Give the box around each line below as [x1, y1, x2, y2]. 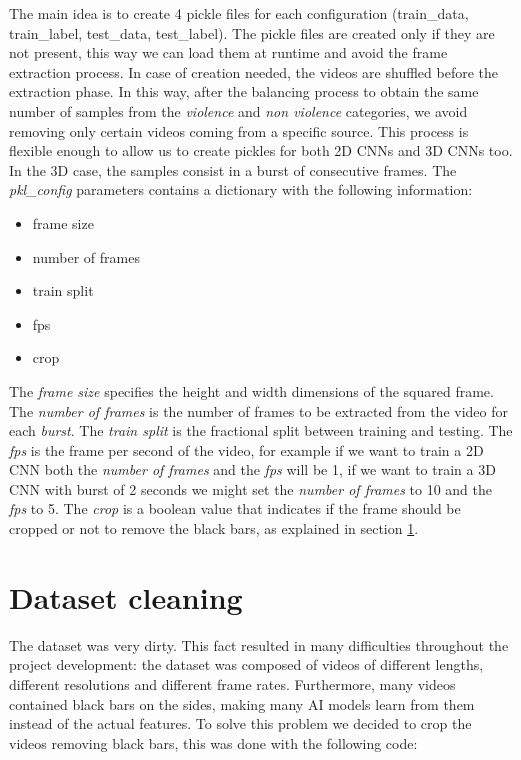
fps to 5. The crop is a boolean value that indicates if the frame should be [9, 498, 461, 519]
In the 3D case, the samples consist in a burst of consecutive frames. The [9, 159, 457, 180]
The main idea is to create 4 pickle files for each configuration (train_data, [9, 3, 469, 23]
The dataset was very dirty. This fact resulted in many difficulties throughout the [9, 634, 509, 655]
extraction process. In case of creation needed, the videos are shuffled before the [9, 61, 498, 82]
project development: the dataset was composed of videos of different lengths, [9, 654, 484, 675]
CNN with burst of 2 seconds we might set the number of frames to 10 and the [9, 478, 493, 499]
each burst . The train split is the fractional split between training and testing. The [9, 420, 513, 441]
